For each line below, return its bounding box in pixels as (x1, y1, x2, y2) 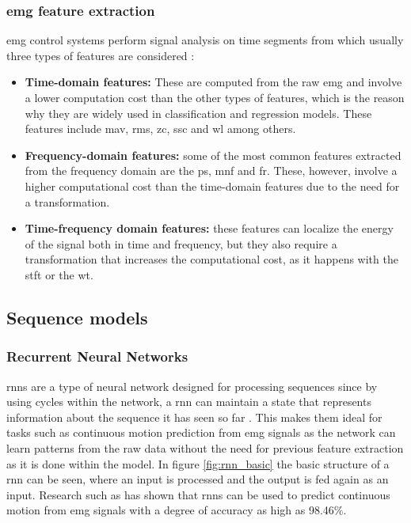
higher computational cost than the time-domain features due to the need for (25, 177, 400, 194)
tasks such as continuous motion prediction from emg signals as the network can (6, 424, 396, 441)
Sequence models (6, 305, 148, 329)
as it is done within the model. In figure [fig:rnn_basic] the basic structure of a (6, 455, 390, 472)
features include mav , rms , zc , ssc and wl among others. (25, 120, 296, 137)
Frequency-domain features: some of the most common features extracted (25, 146, 401, 163)
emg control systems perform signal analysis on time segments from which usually (6, 32, 404, 48)
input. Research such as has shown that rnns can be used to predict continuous (6, 486, 390, 502)
